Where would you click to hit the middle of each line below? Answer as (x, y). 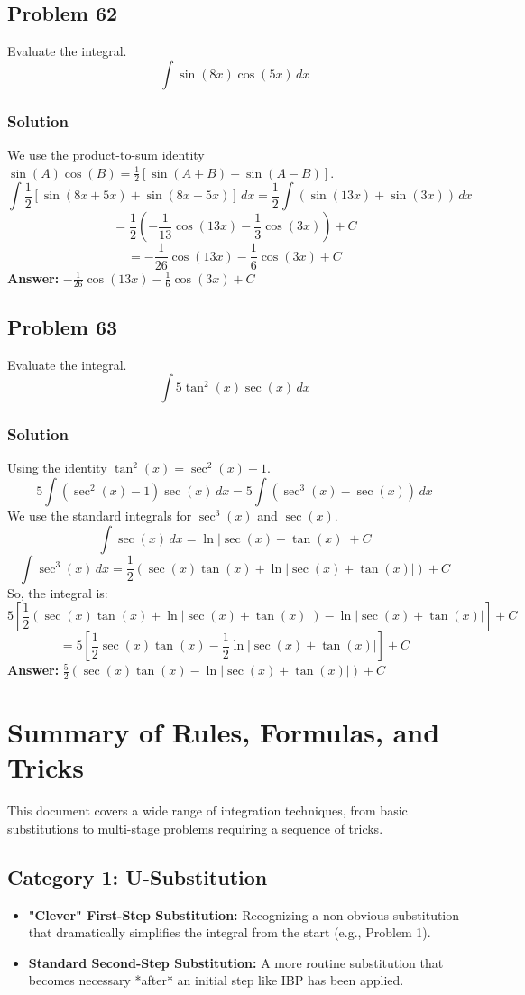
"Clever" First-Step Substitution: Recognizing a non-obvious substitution (244, 914)
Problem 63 (63, 326)
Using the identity (57, 468)
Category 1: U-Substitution (138, 876)
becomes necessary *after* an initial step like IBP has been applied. (216, 980)
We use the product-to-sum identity (106, 155)
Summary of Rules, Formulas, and (224, 732)
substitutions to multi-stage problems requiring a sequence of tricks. (195, 828)
